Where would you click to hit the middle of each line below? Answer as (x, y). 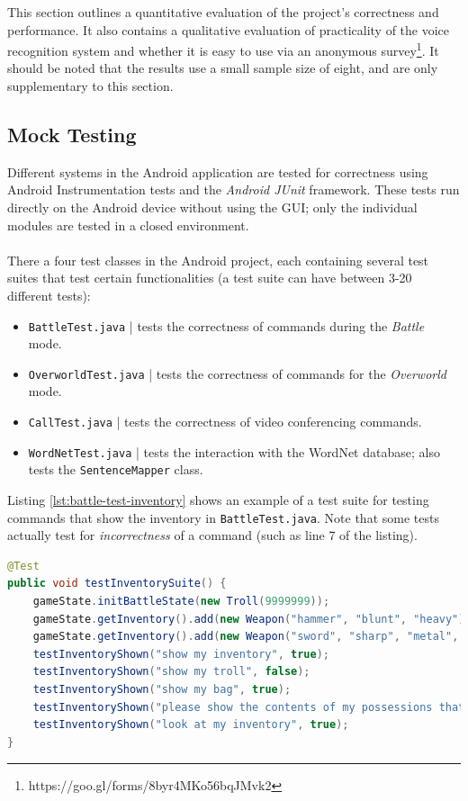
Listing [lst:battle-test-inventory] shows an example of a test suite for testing (218, 500)
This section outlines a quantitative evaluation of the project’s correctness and (223, 12)
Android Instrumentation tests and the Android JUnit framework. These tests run (234, 189)
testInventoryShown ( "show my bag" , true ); (162, 690)
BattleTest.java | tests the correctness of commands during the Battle (226, 325)
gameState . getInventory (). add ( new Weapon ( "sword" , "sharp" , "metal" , (246, 637)
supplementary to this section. (90, 86)
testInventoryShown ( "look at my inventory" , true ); (191, 725)
